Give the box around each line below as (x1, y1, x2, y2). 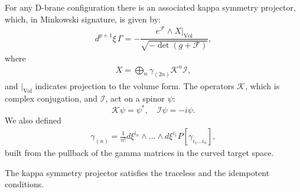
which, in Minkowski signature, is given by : (5, 12, 161, 25)
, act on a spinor (105, 92, 165, 105)
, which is (245, 79, 280, 92)
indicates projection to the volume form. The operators (35, 79, 234, 92)
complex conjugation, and (5, 92, 98, 105)
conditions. (5, 178, 44, 190)
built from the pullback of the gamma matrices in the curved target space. (5, 147, 274, 159)
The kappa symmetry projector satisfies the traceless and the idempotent (5, 166, 270, 178)
